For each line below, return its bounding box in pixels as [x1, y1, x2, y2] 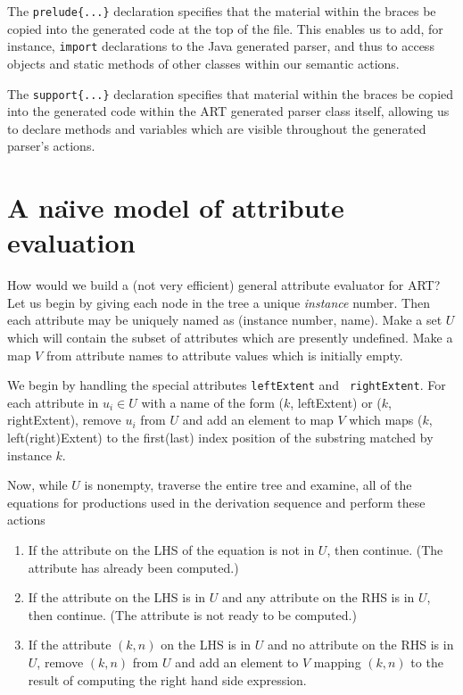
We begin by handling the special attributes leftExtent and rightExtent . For [7, 376, 446, 394]
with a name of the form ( [141, 393, 284, 411]
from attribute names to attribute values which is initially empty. [45, 345, 403, 364]
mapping [313, 653, 361, 671]
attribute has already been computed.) [28, 558, 239, 576]
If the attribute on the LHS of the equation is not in [28, 541, 315, 559]
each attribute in [7, 393, 99, 411]
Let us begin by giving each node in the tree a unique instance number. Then [7, 293, 430, 311]
